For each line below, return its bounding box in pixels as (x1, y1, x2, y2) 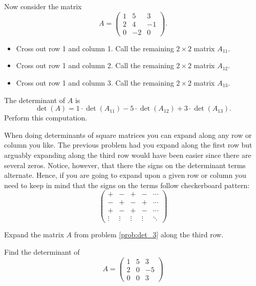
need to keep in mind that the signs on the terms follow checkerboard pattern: (4, 179, 250, 190)
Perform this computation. (4, 112, 88, 123)
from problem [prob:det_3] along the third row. (74, 229, 224, 240)
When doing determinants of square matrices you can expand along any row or (4, 129, 252, 140)
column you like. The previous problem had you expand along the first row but (4, 139, 252, 150)
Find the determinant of (4, 247, 80, 257)
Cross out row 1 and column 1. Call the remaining (16, 43, 174, 53)
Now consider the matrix (4, 1, 82, 11)
